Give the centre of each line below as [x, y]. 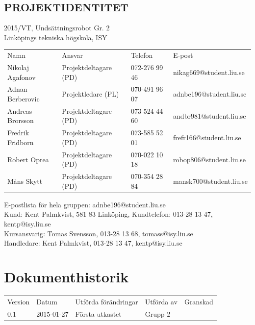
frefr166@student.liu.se [207, 137]
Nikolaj [18, 67]
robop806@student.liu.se [210, 159]
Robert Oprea [28, 159]
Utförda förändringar [107, 301]
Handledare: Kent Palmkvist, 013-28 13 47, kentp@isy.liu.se [93, 243]
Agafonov [22, 77]
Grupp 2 [158, 313]
